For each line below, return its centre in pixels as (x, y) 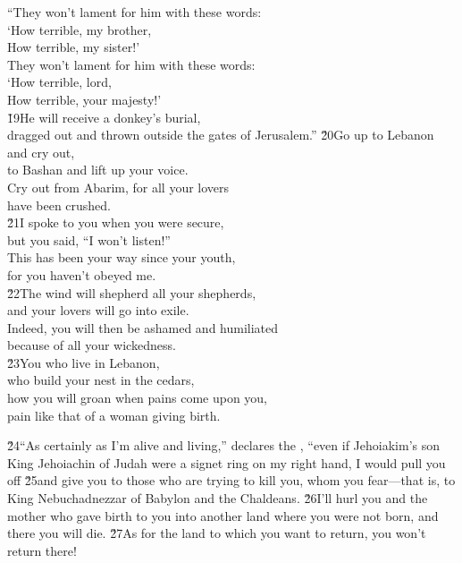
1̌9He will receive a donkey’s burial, (104, 117)
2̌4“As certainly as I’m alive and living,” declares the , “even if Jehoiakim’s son (224, 445)
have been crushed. (59, 205)
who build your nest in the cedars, (101, 380)
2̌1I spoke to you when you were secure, (116, 222)
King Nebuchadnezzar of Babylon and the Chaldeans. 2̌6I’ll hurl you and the (218, 498)
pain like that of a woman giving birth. (114, 415)
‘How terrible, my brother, (80, 29)
